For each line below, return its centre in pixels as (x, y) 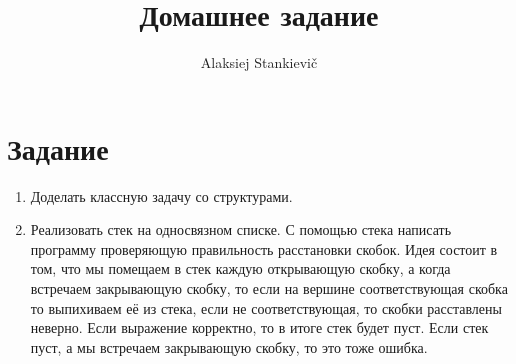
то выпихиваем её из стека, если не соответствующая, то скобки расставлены (266, 307)
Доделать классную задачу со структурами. (161, 195)
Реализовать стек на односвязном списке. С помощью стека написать (241, 229)
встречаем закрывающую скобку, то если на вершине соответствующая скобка (269, 288)
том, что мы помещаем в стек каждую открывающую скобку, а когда (240, 268)
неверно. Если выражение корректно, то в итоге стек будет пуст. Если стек (259, 327)
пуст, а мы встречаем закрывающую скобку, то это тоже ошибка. (229, 346)
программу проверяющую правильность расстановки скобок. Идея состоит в (264, 248)
